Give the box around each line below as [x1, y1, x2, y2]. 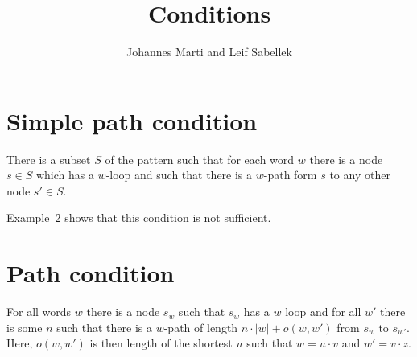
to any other [329, 166, 390, 183]
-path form [263, 166, 317, 183]
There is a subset [6, 150, 91, 167]
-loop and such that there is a [105, 166, 253, 183]
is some [6, 318, 43, 335]
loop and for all [285, 303, 361, 320]
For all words [6, 303, 72, 320]
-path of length [163, 318, 238, 335]
